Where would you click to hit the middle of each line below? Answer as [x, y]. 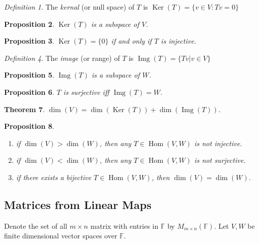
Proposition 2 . [29, 24]
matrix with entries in [124, 225]
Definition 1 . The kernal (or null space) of [69, 7]
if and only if [132, 41]
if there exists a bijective [53, 177]
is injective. [179, 41]
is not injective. [218, 143]
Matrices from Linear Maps [78, 204]
